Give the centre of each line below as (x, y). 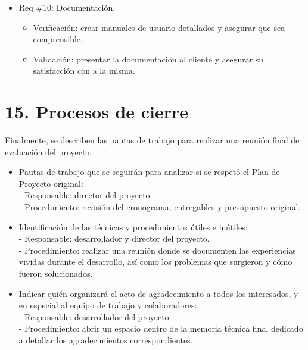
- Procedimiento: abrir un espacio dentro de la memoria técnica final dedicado (161, 328)
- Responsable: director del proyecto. (85, 195)
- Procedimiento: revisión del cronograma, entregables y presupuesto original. (160, 207)
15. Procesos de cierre (97, 112)
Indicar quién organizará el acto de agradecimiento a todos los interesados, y (158, 293)
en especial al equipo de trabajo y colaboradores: (108, 305)
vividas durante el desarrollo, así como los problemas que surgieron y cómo (155, 262)
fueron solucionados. (56, 274)
